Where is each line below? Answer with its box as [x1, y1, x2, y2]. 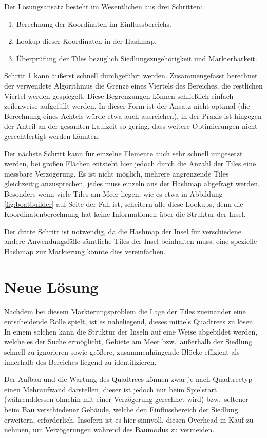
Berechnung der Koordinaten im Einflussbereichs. [16, 18, 171, 29]
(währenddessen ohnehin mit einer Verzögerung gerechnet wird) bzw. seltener [4, 394, 249, 405]
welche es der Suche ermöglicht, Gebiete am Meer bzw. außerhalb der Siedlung [4, 336, 253, 347]
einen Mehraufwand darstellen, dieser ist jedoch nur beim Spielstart [4, 383, 217, 394]
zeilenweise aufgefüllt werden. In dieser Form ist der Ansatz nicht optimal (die [4, 100, 250, 111]
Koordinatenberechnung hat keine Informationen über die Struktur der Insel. [4, 208, 246, 219]
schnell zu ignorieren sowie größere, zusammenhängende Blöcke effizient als [4, 346, 240, 357]
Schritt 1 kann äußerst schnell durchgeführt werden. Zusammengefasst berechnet [4, 70, 258, 81]
